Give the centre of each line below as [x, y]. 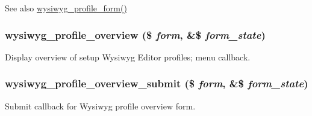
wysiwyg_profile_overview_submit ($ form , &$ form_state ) [157, 83]
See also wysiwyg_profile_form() [66, 8]
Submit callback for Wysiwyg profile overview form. [100, 106]
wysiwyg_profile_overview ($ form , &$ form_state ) [135, 34]
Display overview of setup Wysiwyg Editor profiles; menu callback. [128, 57]
